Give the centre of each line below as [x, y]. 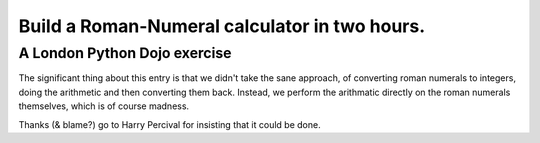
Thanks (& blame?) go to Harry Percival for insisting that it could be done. [169, 124]
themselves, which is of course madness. [104, 106]
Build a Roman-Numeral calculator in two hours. [222, 26]
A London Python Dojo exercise [125, 53]
